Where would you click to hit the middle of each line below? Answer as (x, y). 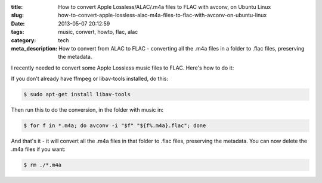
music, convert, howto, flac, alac (98, 32)
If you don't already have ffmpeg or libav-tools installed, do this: (89, 79)
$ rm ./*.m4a (43, 165)
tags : (18, 32)
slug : (17, 15)
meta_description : (34, 48)
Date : (18, 23)
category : (24, 40)
